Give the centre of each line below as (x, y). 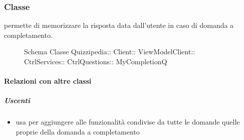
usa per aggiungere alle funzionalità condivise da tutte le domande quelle (128, 122)
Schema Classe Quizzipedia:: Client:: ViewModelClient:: (110, 52)
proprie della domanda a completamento (78, 131)
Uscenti (17, 100)
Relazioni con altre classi (48, 81)
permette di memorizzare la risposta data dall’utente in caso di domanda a (119, 25)
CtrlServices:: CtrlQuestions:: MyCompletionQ (96, 61)
